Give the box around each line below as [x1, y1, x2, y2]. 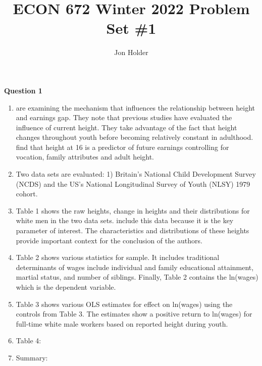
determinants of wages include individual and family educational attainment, [16, 262, 254, 272]
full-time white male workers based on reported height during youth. [16, 318, 228, 329]
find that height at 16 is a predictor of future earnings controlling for [16, 141, 229, 152]
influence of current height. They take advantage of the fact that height [16, 122, 237, 132]
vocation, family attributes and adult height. [16, 151, 154, 162]
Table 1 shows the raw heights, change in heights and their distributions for [16, 205, 250, 216]
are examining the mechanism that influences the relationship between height [16, 102, 255, 113]
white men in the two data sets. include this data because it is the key [16, 215, 234, 226]
